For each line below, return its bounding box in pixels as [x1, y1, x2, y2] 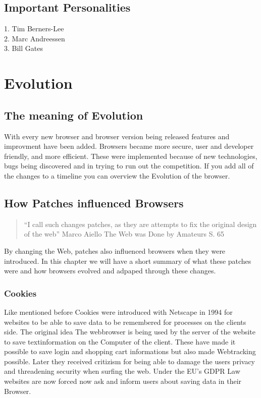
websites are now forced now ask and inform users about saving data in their [4, 376, 242, 386]
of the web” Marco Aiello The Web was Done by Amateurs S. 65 [24, 229, 225, 239]
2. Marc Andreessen [4, 33, 65, 43]
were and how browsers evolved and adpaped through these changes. [4, 265, 216, 276]
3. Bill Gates [4, 43, 43, 53]
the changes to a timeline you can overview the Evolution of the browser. [4, 170, 230, 181]
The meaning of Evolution [4, 107, 143, 123]
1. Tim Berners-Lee [4, 23, 64, 34]
